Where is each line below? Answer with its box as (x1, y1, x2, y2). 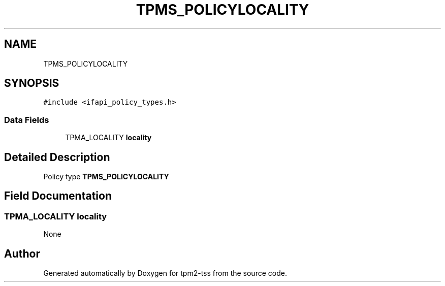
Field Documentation (4, 189, 112, 203)
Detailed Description (4, 150, 110, 164)
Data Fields (4, 114, 49, 125)
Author (4, 247, 40, 260)
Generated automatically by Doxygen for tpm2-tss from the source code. (43, 269, 287, 278)
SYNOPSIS (4, 77, 59, 90)
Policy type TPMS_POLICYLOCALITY (43, 172, 169, 181)
